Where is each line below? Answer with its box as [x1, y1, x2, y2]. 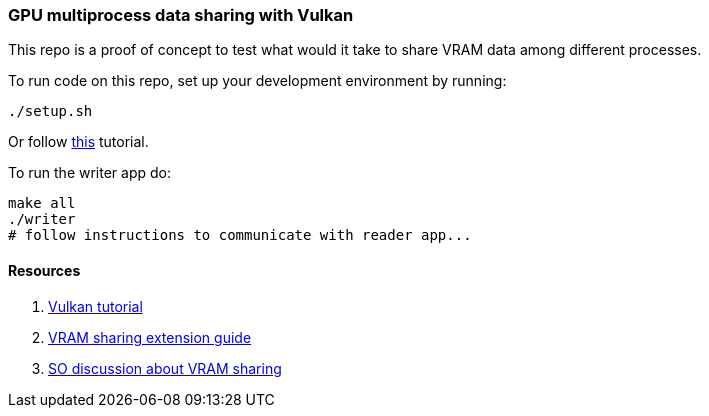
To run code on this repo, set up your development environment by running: [8, 72, 507, 90]
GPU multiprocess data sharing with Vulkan [8, 5, 354, 25]
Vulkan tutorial [48, 297, 143, 315]
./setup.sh [8, 103, 93, 120]
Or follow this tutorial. [8, 133, 149, 151]
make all [8, 195, 76, 212]
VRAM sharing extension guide [48, 328, 252, 346]
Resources [8, 261, 81, 279]
